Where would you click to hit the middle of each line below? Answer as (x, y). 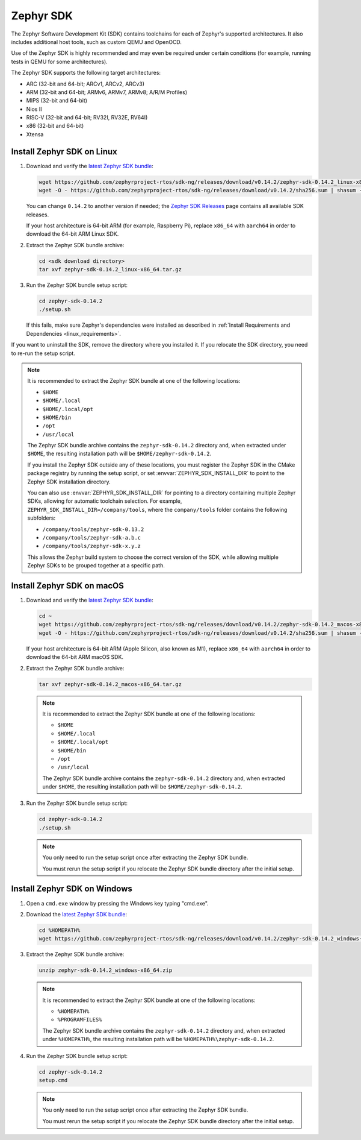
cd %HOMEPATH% (60, 930)
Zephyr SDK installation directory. (69, 482)
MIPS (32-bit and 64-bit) (57, 101)
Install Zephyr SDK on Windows (72, 889)
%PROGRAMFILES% (80, 1020)
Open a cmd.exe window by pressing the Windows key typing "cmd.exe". (117, 903)
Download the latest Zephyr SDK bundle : (77, 914)
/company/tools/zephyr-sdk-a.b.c (92, 537)
